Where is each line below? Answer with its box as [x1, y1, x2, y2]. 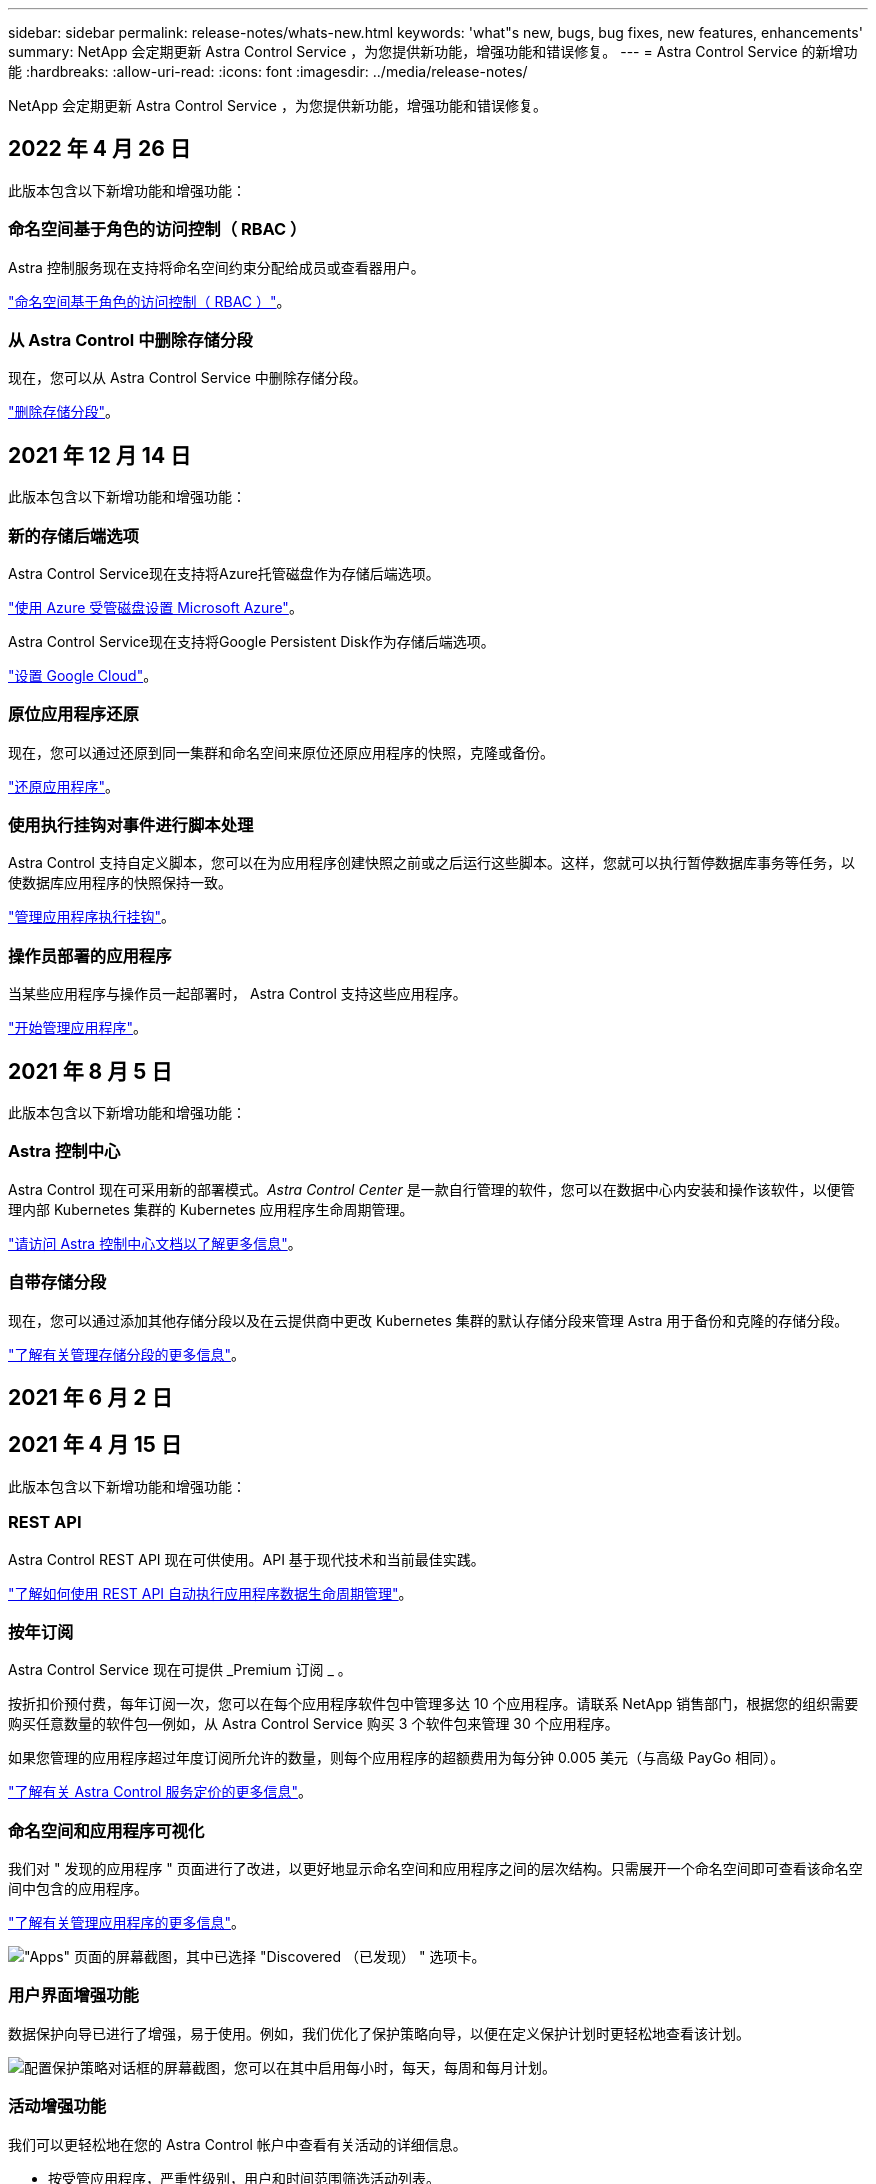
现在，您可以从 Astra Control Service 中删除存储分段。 [8, 369, 367, 387]
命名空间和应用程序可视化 [8, 1820, 205, 1841]
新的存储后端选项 [8, 525, 139, 546]
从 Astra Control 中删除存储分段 [8, 329, 253, 350]
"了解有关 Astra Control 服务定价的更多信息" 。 [8, 1783, 312, 1801]
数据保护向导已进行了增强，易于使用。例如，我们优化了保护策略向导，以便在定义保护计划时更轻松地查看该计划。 [8, 2024, 750, 2042]
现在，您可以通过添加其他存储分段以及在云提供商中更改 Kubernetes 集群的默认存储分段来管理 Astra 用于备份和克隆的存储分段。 [8, 1311, 849, 1329]
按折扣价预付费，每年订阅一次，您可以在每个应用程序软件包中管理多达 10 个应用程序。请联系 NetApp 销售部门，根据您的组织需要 [8, 1695, 859, 1713]
